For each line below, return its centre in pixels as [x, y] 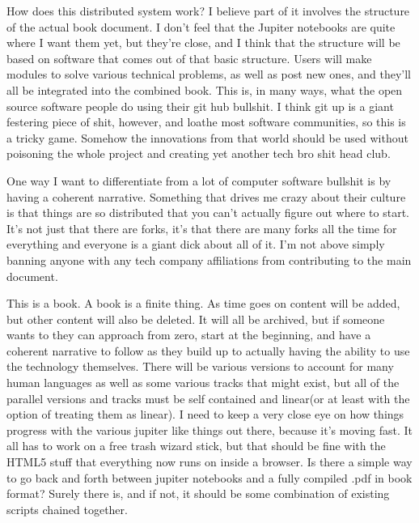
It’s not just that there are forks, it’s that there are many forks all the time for [202, 228]
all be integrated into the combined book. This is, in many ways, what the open [205, 89]
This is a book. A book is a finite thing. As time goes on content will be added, [203, 303]
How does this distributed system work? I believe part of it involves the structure [208, 11]
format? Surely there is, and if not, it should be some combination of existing [198, 493]
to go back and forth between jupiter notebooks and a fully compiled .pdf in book [209, 477]
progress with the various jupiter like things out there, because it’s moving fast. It [210, 429]
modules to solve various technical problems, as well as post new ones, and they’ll [209, 74]
